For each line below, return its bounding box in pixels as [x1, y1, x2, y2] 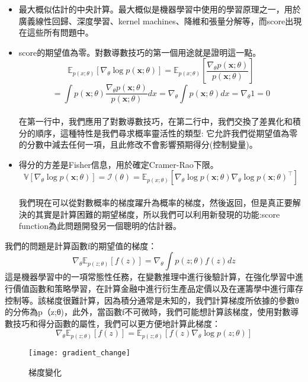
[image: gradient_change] [28, 348, 130, 357]
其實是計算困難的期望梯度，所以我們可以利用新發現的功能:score [35, 208, 280, 220]
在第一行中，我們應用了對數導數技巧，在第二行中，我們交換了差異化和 [18, 115, 293, 128]
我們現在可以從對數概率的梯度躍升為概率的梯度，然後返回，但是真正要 [18, 196, 293, 208]
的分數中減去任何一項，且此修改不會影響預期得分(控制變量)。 [18, 138, 258, 151]
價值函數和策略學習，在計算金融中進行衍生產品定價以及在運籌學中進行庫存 [12, 282, 303, 294]
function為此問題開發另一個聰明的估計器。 [18, 219, 181, 232]
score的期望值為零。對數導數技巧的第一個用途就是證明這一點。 [18, 46, 261, 58]
